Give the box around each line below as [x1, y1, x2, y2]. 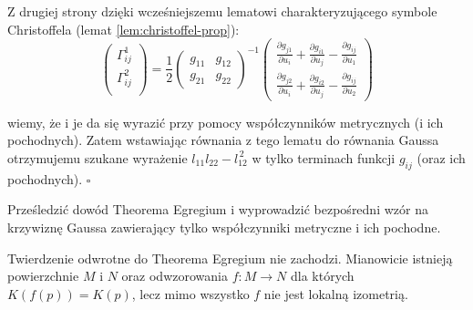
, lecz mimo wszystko [131, 284, 250, 303]
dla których [290, 266, 355, 285]
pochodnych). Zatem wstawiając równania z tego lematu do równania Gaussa [7, 130, 439, 150]
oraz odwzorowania [121, 266, 228, 285]
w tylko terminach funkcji [252, 148, 396, 167]
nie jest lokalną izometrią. [263, 284, 408, 303]
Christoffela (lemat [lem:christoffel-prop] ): [7, 19, 240, 38]
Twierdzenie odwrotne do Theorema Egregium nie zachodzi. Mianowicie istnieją [7, 248, 453, 267]
